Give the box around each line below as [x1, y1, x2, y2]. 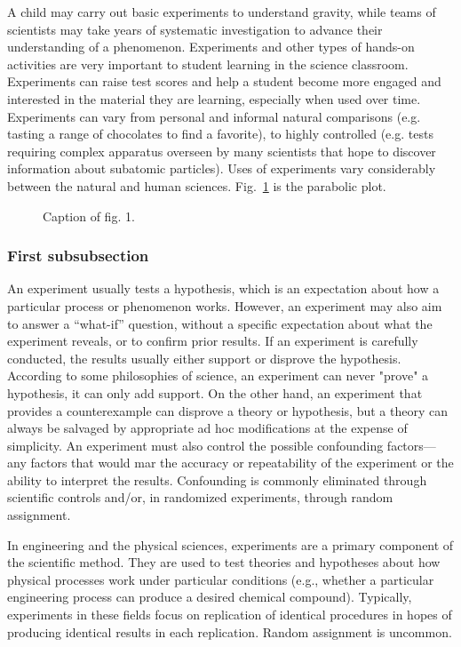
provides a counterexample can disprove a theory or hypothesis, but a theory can [7, 401, 448, 419]
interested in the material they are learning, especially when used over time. [7, 89, 421, 108]
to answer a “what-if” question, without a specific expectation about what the [7, 314, 433, 332]
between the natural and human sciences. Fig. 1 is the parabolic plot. [7, 176, 386, 195]
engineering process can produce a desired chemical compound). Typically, [7, 587, 412, 606]
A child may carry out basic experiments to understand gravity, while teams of [7, 3, 436, 20]
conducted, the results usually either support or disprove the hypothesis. [7, 348, 401, 367]
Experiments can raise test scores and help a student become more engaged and [7, 72, 441, 91]
